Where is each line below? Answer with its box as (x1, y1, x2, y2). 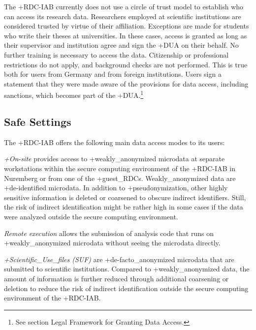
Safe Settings (4, 114, 71, 129)
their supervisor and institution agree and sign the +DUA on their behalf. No (4, 40, 239, 50)
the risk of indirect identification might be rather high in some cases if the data (4, 202, 243, 212)
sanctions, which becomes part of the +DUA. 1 (4, 89, 144, 100)
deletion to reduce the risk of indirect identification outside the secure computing (4, 283, 249, 293)
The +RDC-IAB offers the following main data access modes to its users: (4, 137, 225, 147)
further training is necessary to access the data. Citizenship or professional (4, 49, 229, 60)
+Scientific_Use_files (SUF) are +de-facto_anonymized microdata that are (4, 254, 234, 264)
